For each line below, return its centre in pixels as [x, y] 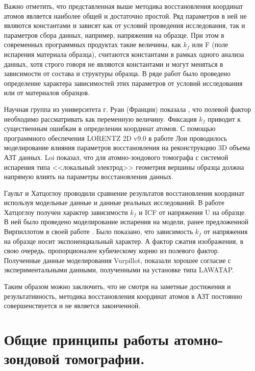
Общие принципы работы [87, 339]
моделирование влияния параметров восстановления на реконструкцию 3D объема [127, 147]
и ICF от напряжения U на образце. [193, 212]
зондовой [32, 358]
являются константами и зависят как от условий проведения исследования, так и [125, 25]
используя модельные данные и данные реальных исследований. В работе [114, 202]
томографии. [105, 358]
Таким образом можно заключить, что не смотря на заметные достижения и [117, 286]
